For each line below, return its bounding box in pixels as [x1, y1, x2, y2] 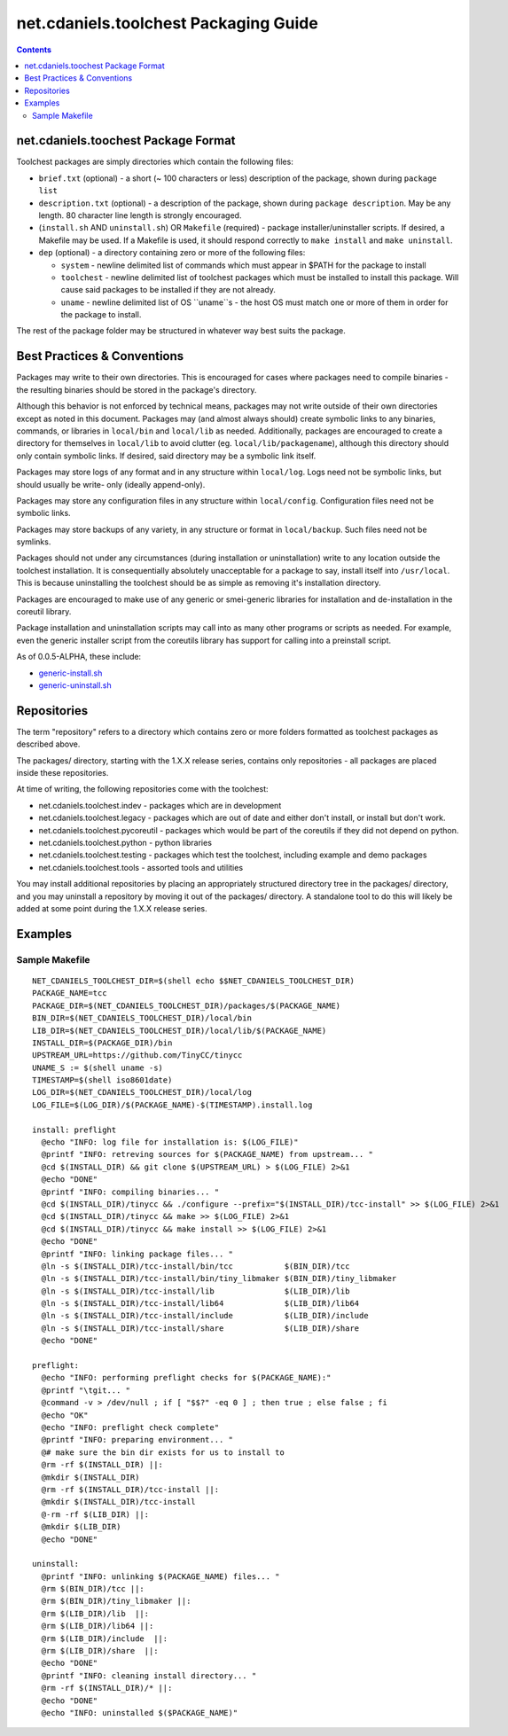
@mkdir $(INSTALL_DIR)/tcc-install [41, 1497, 197, 1507]
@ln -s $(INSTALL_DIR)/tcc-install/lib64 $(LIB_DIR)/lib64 [41, 1299, 360, 1309]
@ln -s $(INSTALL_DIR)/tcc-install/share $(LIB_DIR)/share [41, 1323, 360, 1333]
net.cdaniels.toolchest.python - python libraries [38, 838, 213, 848]
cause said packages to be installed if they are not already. [60, 285, 277, 295]
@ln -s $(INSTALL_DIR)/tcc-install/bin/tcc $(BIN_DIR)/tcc [41, 1261, 350, 1271]
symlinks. [16, 536, 51, 547]
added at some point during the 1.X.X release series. [16, 903, 207, 913]
